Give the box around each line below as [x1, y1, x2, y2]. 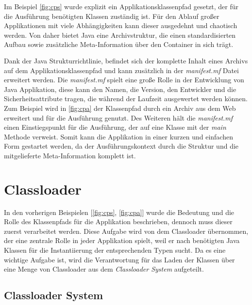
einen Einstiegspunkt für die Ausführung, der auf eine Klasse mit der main [4, 122, 226, 132]
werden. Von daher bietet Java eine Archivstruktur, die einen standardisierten [4, 30, 236, 40]
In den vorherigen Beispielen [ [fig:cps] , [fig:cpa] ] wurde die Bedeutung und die [4, 207, 235, 217]
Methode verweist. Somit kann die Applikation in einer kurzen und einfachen [4, 131, 233, 141]
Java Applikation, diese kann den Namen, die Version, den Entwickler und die [4, 84, 236, 94]
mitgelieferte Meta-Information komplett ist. [4, 150, 136, 160]
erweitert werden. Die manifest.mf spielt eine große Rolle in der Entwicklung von [4, 75, 244, 85]
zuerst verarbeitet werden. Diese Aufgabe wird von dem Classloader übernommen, [4, 226, 249, 236]
